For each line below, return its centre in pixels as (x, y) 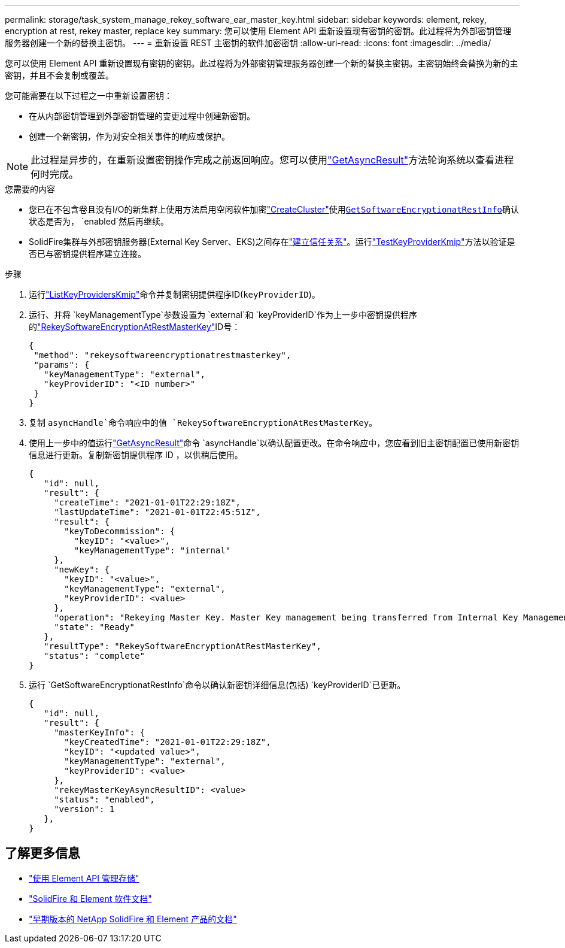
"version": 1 (84, 809)
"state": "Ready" (95, 627)
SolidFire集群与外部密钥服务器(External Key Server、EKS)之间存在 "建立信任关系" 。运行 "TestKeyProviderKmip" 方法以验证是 (272, 242)
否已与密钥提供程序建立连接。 (87, 254)
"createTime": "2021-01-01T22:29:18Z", (148, 502)
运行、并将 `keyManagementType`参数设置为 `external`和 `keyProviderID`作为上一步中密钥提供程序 (223, 315)
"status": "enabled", (104, 799)
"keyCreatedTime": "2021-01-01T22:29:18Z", (168, 742)
